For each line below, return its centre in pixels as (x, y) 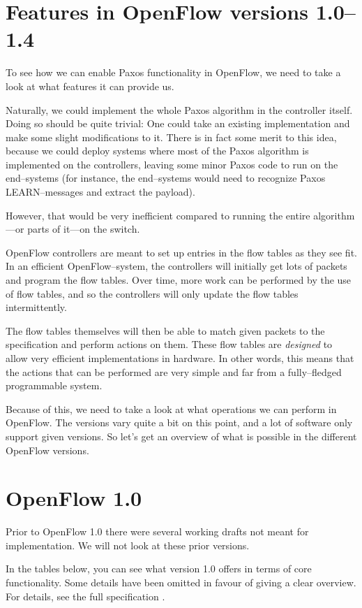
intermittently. (36, 307)
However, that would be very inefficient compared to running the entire (158, 215)
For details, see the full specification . (85, 596)
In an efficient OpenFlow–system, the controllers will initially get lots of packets (176, 266)
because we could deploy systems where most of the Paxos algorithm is (157, 151)
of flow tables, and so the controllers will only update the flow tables (152, 293)
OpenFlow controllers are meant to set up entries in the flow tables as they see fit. (181, 252)
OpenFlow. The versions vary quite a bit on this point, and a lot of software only (179, 422)
